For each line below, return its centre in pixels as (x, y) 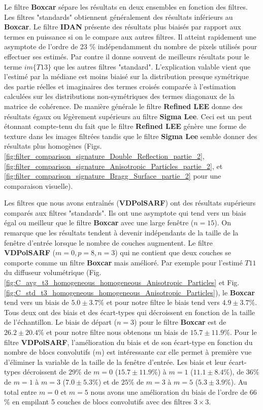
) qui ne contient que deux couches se (173, 252)
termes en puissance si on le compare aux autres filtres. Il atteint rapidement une (130, 36)
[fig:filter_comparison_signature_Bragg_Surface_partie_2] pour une (113, 176)
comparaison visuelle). (39, 185)
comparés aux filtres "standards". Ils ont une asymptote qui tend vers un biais (125, 212)
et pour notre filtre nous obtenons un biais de (117, 332)
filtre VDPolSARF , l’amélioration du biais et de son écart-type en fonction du (128, 342)
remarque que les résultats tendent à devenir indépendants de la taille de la (121, 233)
